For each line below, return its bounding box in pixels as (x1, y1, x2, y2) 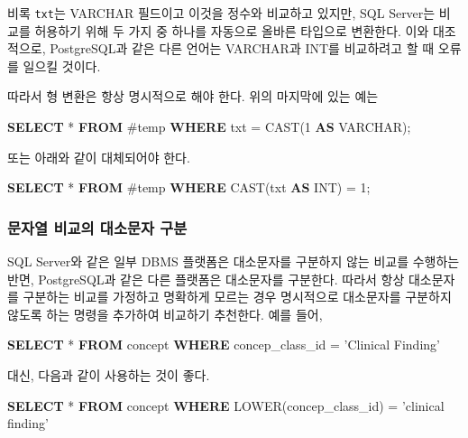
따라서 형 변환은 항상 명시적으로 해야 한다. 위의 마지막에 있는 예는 (7, 87, 379, 106)
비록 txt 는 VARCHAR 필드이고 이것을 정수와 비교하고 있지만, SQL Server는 (7, 4, 436, 22)
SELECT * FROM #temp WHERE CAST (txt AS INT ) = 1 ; (7, 178, 371, 197)
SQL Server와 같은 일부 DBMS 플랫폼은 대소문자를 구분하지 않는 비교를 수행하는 (7, 252, 460, 271)
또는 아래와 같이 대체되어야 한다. (7, 147, 190, 166)
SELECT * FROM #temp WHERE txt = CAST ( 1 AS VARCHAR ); (7, 117, 411, 136)
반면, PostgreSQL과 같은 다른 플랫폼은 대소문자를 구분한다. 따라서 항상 (7, 269, 405, 288)
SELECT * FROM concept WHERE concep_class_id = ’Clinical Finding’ (7, 335, 440, 354)
